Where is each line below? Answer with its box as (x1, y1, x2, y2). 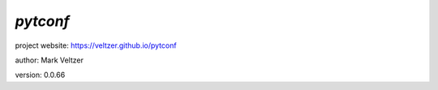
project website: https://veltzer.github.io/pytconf (15, 41, 178, 50)
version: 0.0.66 (15, 70, 66, 80)
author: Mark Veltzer (15, 55, 84, 65)
